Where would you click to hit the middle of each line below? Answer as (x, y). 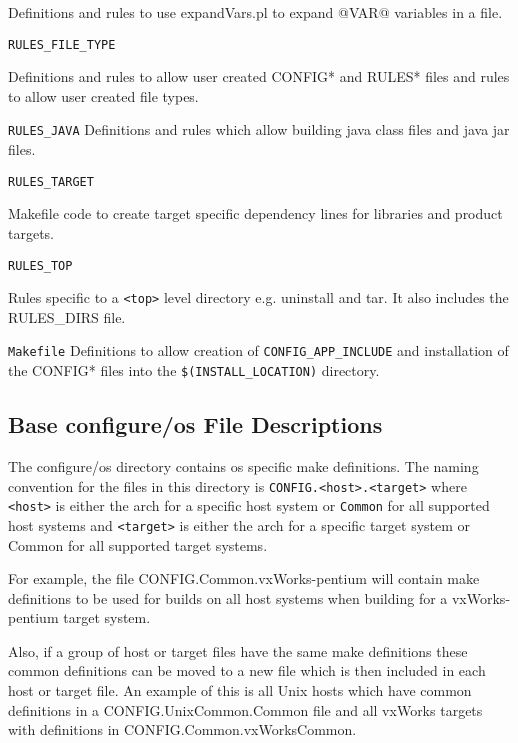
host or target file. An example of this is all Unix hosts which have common (240, 690)
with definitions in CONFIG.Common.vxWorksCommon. (182, 729)
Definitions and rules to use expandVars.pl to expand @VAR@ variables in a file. (255, 12)
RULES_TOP (40, 265)
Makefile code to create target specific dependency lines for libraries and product (255, 213)
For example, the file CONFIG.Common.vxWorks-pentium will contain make (244, 578)
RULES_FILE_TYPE (62, 44)
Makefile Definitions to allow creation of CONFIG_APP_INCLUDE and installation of (258, 350)
